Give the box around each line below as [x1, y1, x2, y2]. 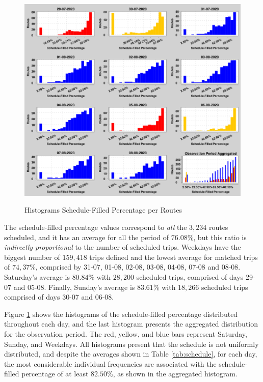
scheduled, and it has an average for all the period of [4, 231, 169, 242]
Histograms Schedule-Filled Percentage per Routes [24, 204, 182, 215]
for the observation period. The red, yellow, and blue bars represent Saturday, [4, 329, 247, 339]
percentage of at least [21, 368, 89, 379]
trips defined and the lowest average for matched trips [89, 251, 258, 262]
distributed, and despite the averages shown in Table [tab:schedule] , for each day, [4, 348, 257, 359]
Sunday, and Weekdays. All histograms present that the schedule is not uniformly [4, 338, 259, 349]
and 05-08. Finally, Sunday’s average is [13, 281, 135, 292]
